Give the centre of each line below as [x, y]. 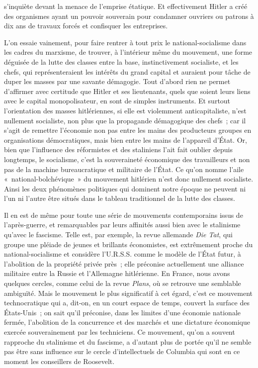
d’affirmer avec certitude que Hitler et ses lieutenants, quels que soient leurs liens [127, 91]
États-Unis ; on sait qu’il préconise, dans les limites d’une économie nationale [122, 312]
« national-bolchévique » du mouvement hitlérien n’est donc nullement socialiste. [129, 179]
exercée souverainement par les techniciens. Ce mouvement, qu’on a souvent [120, 332]
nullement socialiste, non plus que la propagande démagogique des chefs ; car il [125, 120]
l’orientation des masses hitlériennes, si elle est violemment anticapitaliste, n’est [125, 110]
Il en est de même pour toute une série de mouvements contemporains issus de [124, 215]
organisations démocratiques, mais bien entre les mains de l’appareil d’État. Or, [126, 139]
